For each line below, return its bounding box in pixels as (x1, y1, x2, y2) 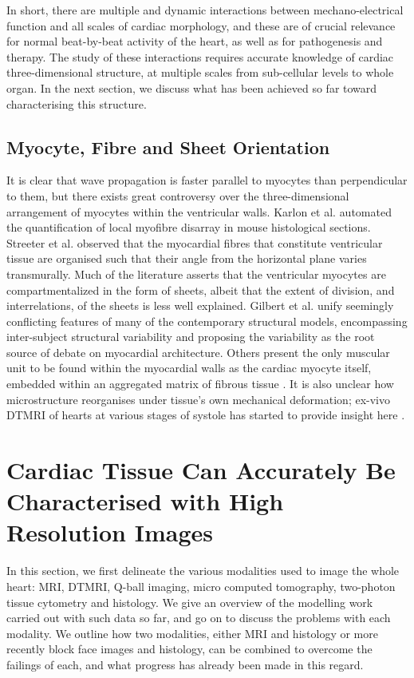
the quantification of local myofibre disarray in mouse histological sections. (6, 219, 371, 236)
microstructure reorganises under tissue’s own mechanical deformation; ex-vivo (6, 391, 390, 407)
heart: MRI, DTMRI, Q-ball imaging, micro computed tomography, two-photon (6, 577, 396, 594)
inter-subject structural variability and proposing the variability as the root (6, 328, 375, 345)
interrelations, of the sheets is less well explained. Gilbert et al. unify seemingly (6, 297, 394, 314)
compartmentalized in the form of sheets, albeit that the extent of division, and (6, 281, 395, 298)
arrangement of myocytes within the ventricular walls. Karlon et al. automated (6, 203, 392, 220)
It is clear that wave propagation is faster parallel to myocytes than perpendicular (6, 172, 408, 188)
